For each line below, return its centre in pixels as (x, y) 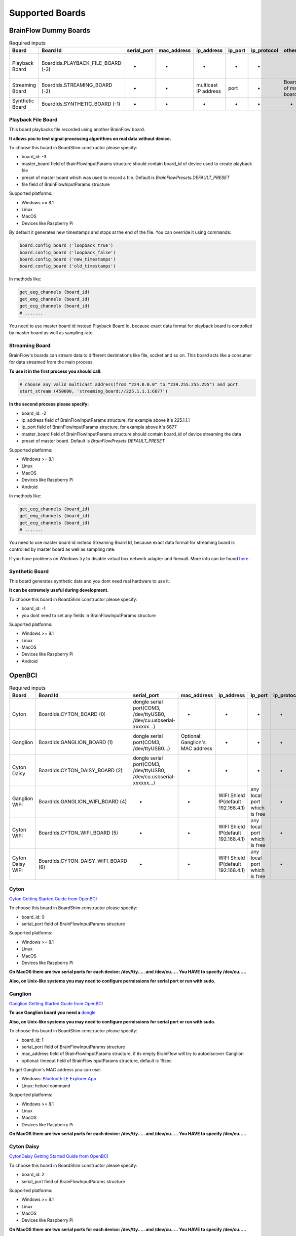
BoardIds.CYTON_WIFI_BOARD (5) (78, 833)
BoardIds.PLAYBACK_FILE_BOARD (82, 63)
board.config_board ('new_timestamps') (68, 259)
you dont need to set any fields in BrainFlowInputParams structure (89, 615)
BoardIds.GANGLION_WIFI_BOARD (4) (83, 802)
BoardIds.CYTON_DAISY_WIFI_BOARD (83, 861)
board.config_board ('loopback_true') (66, 245)
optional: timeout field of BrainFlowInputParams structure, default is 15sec (97, 1060)
